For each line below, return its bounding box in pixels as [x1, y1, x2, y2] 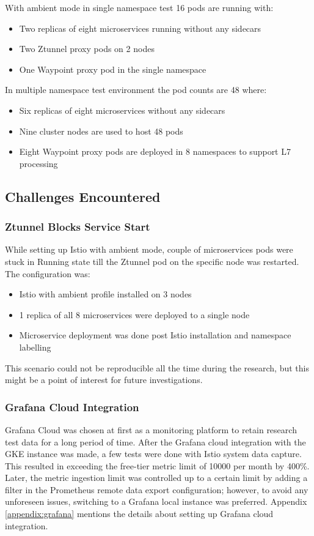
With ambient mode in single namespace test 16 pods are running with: [5, 1, 274, 13]
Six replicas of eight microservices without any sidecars [19, 103, 225, 116]
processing [19, 157, 58, 169]
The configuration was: [5, 267, 90, 280]
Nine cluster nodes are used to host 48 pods [19, 124, 183, 137]
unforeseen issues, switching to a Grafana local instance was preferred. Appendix [5, 495, 307, 508]
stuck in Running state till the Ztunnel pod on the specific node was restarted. [5, 255, 299, 267]
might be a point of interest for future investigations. [5, 373, 203, 386]
